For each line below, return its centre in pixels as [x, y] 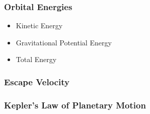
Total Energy [36, 59]
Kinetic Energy [39, 25]
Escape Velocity [37, 81]
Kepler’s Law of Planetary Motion [75, 105]
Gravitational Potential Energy [64, 42]
